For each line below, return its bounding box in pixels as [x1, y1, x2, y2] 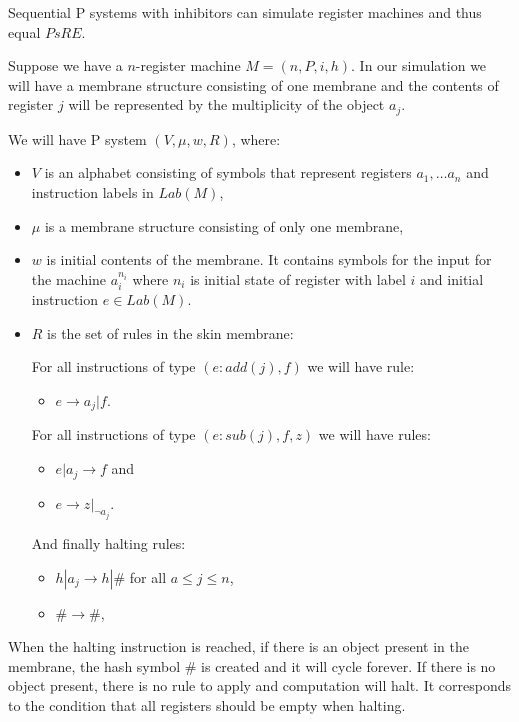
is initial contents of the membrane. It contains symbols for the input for [46, 249, 492, 270]
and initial [420, 268, 484, 289]
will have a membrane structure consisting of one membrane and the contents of [8, 74, 499, 95]
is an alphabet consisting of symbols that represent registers [44, 162, 412, 183]
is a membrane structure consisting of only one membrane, [44, 215, 404, 236]
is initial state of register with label [190, 268, 406, 289]
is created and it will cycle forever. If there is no [201, 655, 496, 676]
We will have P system [8, 128, 147, 149]
